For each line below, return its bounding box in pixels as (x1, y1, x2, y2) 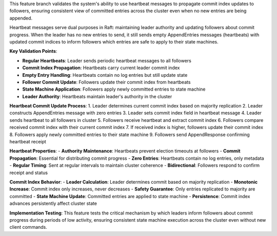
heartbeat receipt (9, 139, 46, 145)
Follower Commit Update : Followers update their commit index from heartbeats (22, 79, 191, 85)
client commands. (9, 224, 47, 230)
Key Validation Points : (9, 48, 57, 54)
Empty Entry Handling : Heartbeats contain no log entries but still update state (22, 72, 188, 78)
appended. (9, 15, 33, 21)
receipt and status (9, 169, 48, 176)
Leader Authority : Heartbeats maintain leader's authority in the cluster (22, 93, 172, 99)
